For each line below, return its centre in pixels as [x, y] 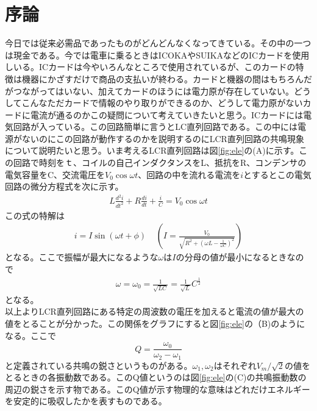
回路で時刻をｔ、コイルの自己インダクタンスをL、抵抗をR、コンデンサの [160, 163]
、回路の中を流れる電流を [189, 174]
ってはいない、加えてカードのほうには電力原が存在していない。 [166, 91]
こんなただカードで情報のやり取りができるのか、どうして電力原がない [162, 103]
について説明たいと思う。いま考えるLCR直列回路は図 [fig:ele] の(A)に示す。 [152, 150]
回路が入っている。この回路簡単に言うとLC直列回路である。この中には [155, 127]
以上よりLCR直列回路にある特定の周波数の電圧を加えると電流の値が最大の [155, 311]
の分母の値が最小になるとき [231, 257]
